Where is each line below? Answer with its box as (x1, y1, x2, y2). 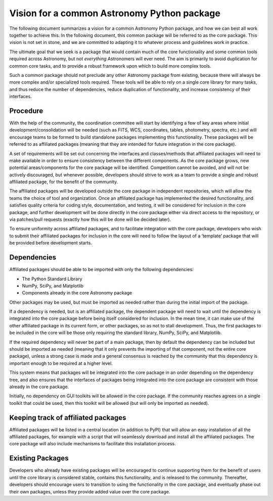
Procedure (9, 106, 43, 115)
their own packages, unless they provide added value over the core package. (9, 488, 170, 494)
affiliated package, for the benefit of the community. (9, 179, 118, 185)
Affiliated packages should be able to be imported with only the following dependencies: (9, 266, 194, 273)
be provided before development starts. (9, 240, 92, 246)
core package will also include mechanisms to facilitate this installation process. (9, 441, 176, 447)
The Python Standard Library (22, 276, 83, 282)
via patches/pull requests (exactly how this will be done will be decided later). (9, 217, 171, 223)
